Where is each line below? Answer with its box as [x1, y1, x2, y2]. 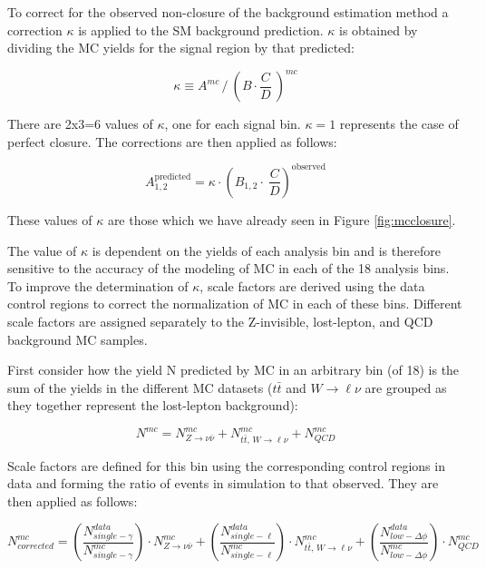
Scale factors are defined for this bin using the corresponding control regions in [7, 456, 445, 475]
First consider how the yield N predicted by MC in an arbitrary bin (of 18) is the [7, 360, 460, 379]
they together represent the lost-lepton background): [7, 396, 298, 415]
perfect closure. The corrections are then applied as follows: [7, 132, 337, 151]
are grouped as [364, 378, 447, 397]
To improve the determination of [7, 276, 189, 295]
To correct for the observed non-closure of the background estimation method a [7, 3, 449, 21]
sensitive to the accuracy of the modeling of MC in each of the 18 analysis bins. [7, 259, 450, 278]
